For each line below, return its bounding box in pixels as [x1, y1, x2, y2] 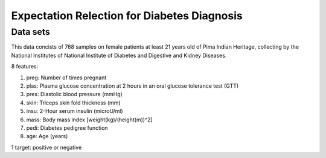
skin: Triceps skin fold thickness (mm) [26, 99, 121, 106]
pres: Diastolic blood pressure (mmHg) [26, 91, 123, 98]
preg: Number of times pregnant [26, 74, 107, 81]
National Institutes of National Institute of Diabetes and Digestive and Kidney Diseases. [11, 52, 227, 59]
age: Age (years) [26, 133, 68, 140]
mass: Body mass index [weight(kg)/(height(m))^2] [26, 116, 153, 123]
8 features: [11, 63, 39, 70]
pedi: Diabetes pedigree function [26, 124, 108, 132]
